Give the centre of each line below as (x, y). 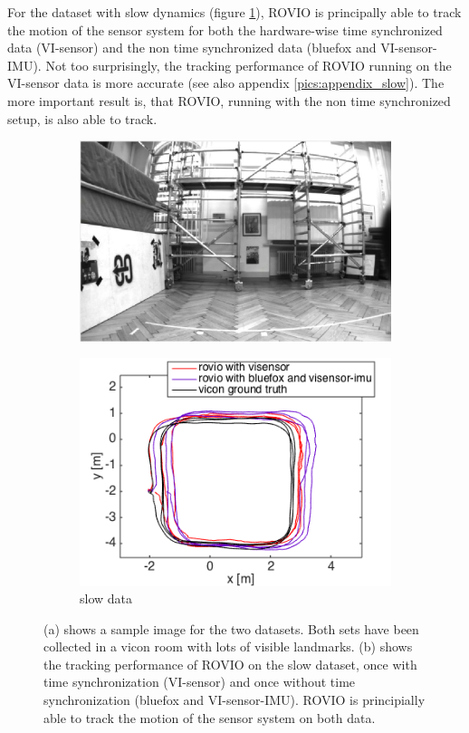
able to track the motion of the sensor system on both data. (210, 717)
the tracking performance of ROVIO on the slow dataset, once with (230, 664)
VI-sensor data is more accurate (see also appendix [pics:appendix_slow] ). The (226, 83)
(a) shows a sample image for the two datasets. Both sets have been (231, 628)
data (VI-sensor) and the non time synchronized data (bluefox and (192, 48)
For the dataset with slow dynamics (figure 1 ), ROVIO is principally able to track (234, 12)
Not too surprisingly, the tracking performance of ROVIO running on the (249, 65)
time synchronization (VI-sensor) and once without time (200, 682)
